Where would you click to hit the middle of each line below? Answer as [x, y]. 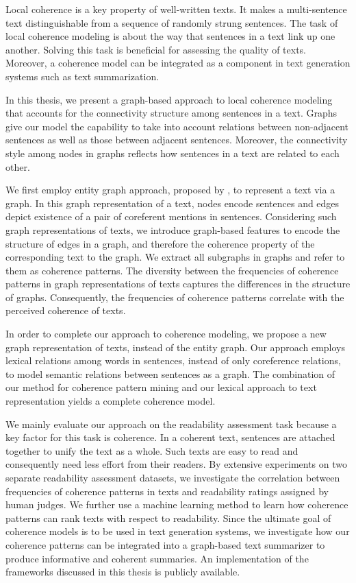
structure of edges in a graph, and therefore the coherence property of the [160, 243]
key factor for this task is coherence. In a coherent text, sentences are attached [170, 437]
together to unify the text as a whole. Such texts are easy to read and [152, 450]
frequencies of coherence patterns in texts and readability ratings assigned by [167, 491]
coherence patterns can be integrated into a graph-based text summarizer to [165, 544]
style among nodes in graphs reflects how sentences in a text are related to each [173, 153]
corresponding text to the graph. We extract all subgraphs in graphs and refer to [175, 257]
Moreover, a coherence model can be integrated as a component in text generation [178, 63]
